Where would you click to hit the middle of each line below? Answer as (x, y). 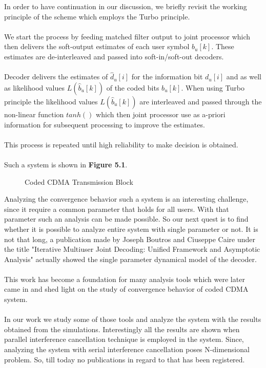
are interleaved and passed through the (201, 101)
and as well (244, 77)
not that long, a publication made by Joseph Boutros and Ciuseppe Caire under (130, 239)
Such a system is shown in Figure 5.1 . (66, 164)
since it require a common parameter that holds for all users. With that (117, 209)
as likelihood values (34, 87)
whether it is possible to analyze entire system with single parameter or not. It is (131, 229)
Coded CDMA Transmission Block (79, 181)
